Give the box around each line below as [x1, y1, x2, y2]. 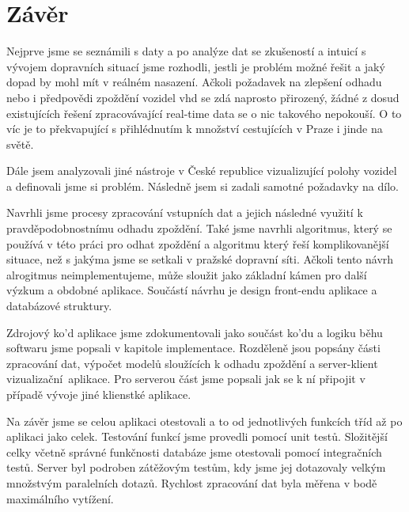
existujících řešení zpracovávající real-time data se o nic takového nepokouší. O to [6, 104, 402, 121]
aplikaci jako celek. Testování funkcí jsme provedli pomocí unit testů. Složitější [6, 428, 388, 445]
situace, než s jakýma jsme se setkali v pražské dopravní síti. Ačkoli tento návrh [6, 251, 394, 267]
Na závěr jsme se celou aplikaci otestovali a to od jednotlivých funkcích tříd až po [6, 412, 403, 429]
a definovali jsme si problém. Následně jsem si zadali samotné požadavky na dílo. [6, 177, 399, 194]
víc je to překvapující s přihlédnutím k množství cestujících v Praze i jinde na [6, 120, 383, 137]
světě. [6, 135, 34, 152]
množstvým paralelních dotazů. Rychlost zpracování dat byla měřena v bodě [6, 474, 377, 491]
